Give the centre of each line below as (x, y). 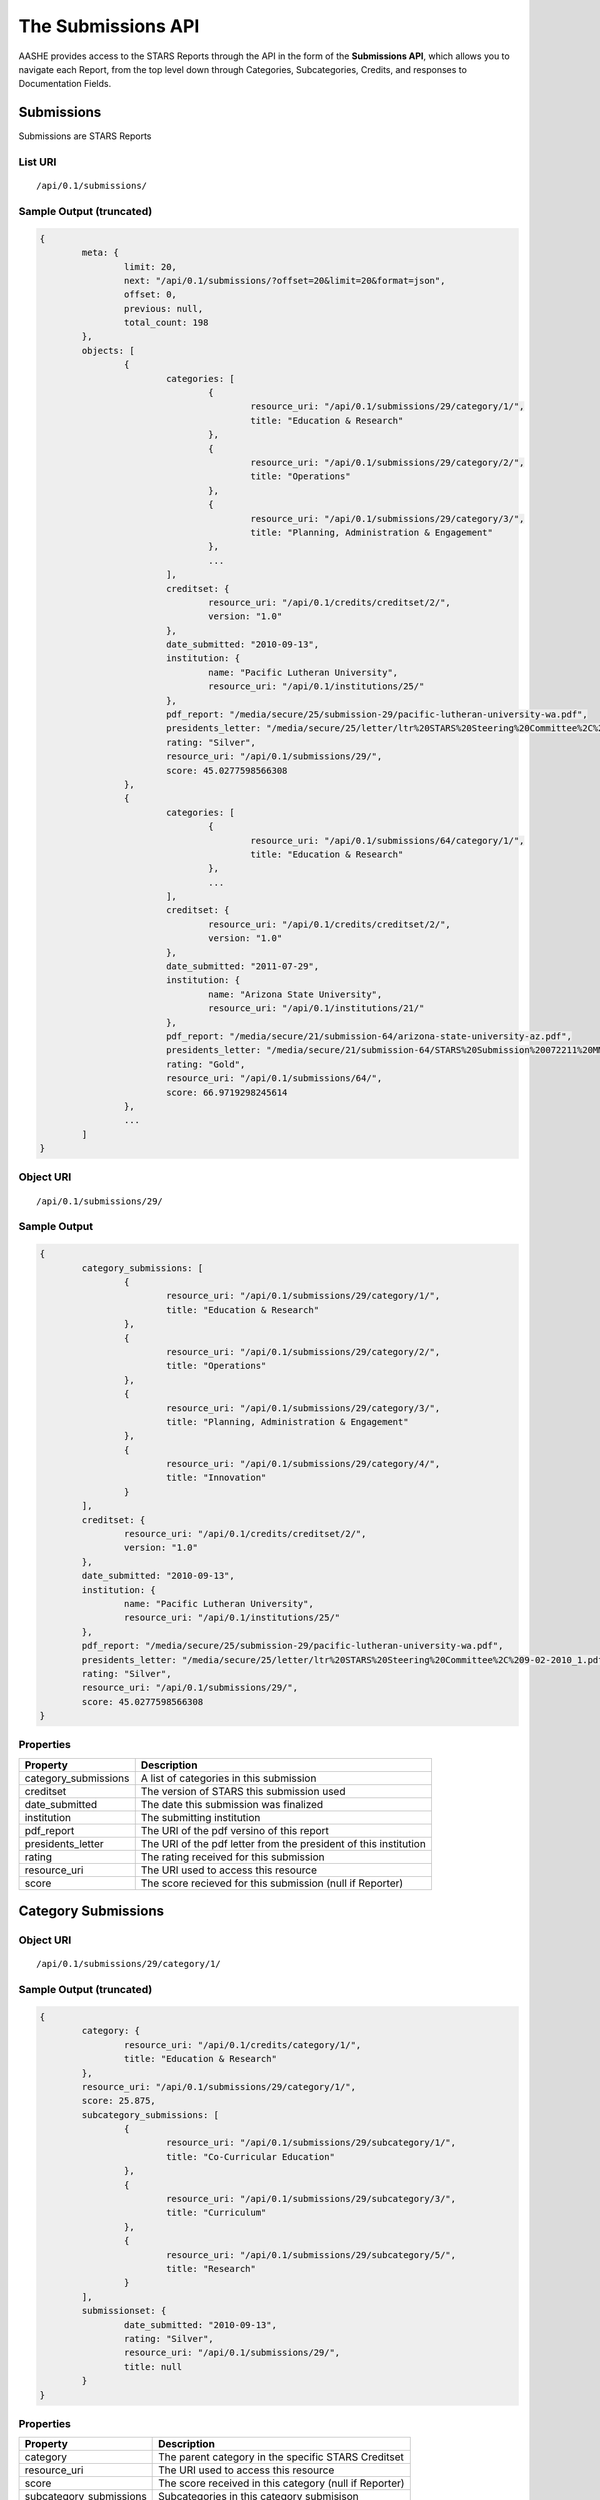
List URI (37, 162)
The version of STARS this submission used (243, 1791)
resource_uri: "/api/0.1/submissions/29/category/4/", (303, 1464)
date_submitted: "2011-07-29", (242, 966)
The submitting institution (200, 1817)
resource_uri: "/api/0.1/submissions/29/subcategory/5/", (311, 2254)
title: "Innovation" (216, 1478)
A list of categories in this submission (228, 1778)
